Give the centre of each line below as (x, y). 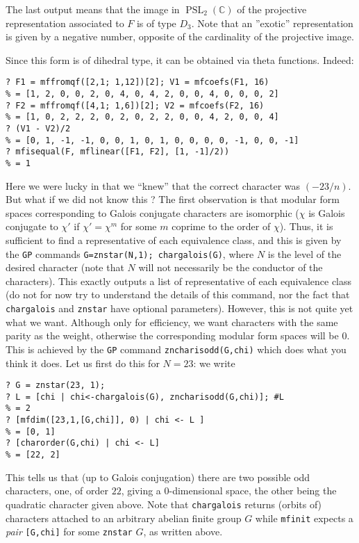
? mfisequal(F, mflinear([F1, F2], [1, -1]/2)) (118, 152)
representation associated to (65, 23)
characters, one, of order (57, 491)
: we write (214, 363)
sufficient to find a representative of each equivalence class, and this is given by (174, 240)
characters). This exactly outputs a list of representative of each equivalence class (179, 281)
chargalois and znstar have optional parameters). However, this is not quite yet (179, 308)
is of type (156, 23)
